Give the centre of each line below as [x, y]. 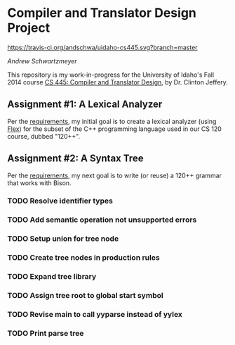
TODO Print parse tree [46, 333]
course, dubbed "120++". [44, 136]
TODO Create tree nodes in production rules [83, 258]
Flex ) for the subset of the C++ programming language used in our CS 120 [115, 129]
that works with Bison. [39, 183]
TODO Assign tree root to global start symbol [85, 296]
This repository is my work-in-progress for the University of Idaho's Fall [111, 75]
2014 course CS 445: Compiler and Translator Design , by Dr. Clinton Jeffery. [117, 82]
